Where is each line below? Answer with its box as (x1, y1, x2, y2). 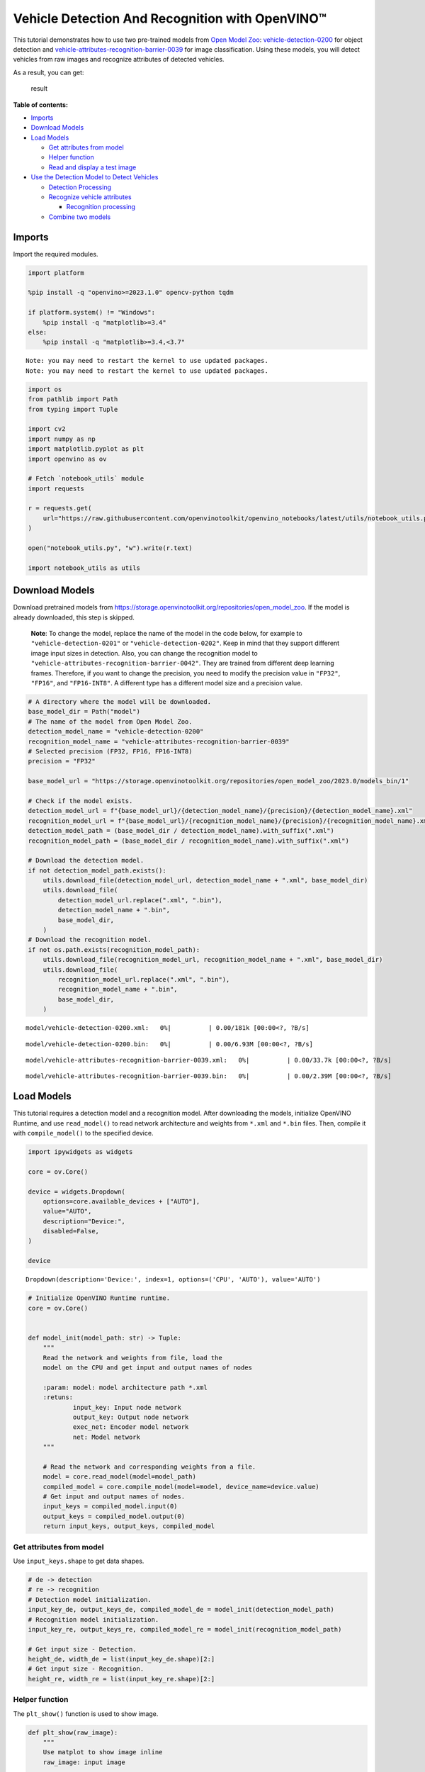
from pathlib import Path (28, 396, 118, 403)
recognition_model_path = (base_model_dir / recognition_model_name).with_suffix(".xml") (28, 836, 350, 845)
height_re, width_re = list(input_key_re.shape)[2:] (28, 1675, 215, 1683)
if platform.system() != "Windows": (28, 308, 156, 317)
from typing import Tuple (28, 405, 118, 413)
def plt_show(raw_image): (28, 1728, 118, 1737)
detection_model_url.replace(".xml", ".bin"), (57, 896, 222, 904)
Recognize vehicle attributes (48, 193, 132, 201)
